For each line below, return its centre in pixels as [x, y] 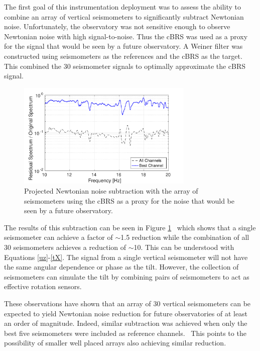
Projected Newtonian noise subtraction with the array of [111, 191]
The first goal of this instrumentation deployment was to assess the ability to [122, 7]
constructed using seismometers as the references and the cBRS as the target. [123, 56]
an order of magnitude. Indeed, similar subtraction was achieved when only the [126, 323]
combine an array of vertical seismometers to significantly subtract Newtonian [124, 16]
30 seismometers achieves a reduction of [65, 247]
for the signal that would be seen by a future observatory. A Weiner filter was [123, 46]
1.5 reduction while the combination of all [185, 237]
